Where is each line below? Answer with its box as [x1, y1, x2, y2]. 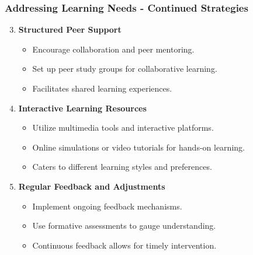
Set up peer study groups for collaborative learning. [32, 62, 217, 75]
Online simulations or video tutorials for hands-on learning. [32, 141, 245, 153]
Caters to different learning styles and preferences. [32, 160, 212, 173]
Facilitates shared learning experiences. [32, 82, 172, 94]
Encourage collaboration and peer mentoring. [32, 43, 195, 55]
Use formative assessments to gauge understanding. [32, 219, 216, 232]
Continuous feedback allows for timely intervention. [32, 239, 217, 251]
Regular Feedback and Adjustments [18, 180, 165, 192]
